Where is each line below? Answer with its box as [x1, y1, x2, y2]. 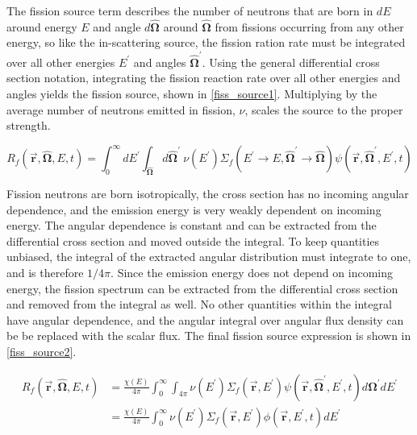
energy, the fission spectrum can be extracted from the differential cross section [6, 280, 398, 296]
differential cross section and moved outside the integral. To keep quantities [6, 232, 380, 249]
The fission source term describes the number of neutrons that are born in [6, 2, 373, 19]
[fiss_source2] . [6, 342, 77, 359]
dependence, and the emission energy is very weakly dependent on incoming [6, 201, 382, 217]
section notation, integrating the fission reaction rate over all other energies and [6, 69, 401, 86]
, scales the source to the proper [244, 101, 403, 118]
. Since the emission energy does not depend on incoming [111, 263, 393, 280]
